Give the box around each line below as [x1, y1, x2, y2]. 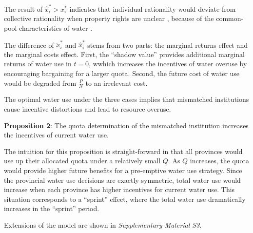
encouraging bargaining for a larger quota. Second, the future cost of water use [4, 68, 240, 78]
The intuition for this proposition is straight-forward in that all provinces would [4, 146, 243, 156]
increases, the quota [190, 155, 249, 166]
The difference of [4, 39, 54, 50]
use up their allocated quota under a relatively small [4, 155, 161, 166]
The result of [4, 3, 43, 14]
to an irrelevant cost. [85, 78, 148, 88]
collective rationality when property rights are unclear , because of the [4, 13, 214, 23]
